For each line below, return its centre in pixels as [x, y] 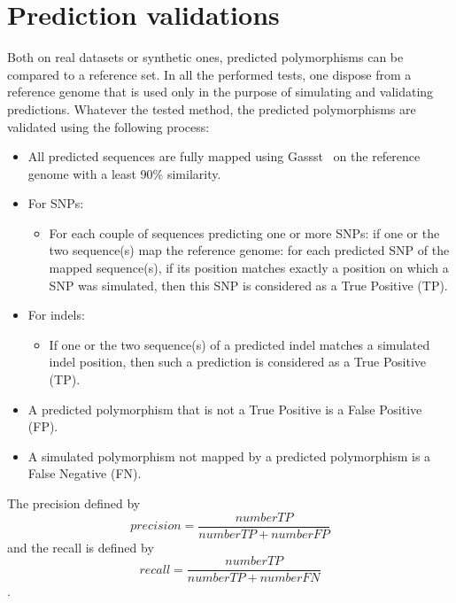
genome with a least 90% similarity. [124, 173]
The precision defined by [74, 503]
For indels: [56, 315]
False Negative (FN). [85, 473]
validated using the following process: [108, 126]
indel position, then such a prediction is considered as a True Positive [238, 362]
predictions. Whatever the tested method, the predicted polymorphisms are [212, 108]
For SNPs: [56, 203]
